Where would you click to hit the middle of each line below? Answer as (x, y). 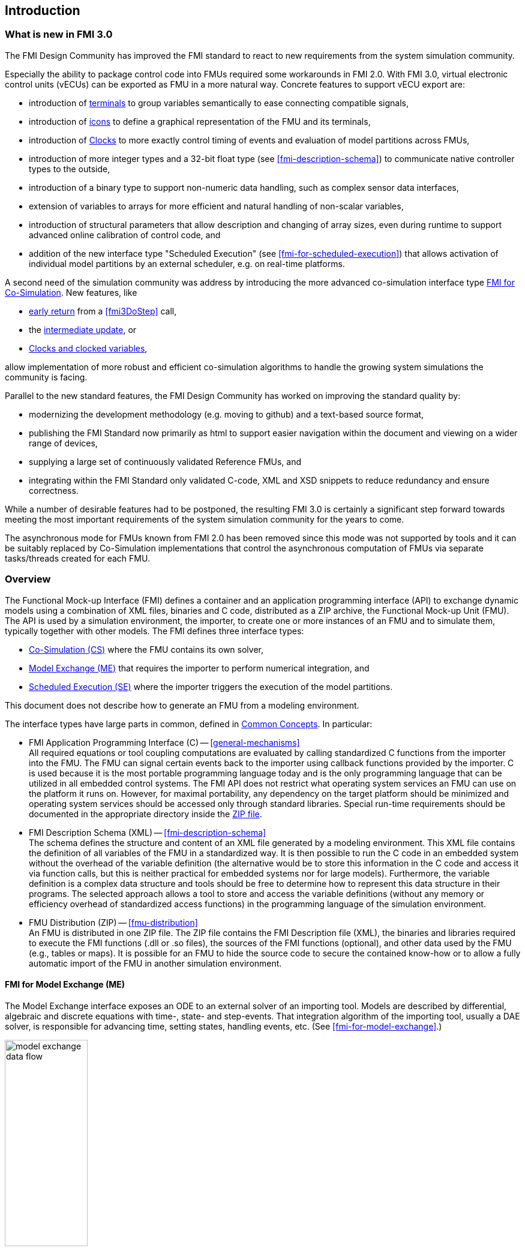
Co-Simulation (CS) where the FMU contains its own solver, (146, 649)
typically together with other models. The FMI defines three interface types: (154, 631)
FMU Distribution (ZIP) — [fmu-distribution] (113, 922)
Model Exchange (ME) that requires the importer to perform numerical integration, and (199, 668)
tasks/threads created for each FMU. (77, 558)
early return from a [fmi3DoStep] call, (103, 311)
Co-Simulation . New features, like (71, 292)
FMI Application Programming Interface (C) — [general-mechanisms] (164, 742)
